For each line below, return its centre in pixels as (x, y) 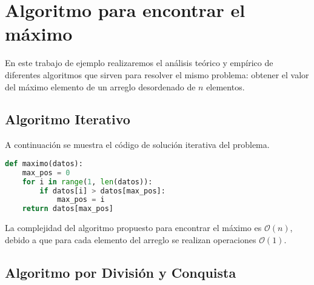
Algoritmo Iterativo (68, 119)
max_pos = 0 (46, 173)
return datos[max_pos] (68, 209)
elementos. (225, 86)
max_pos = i (81, 200)
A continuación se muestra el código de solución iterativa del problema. (137, 145)
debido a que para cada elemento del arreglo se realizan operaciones (131, 239)
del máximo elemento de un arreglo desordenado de (100, 86)
